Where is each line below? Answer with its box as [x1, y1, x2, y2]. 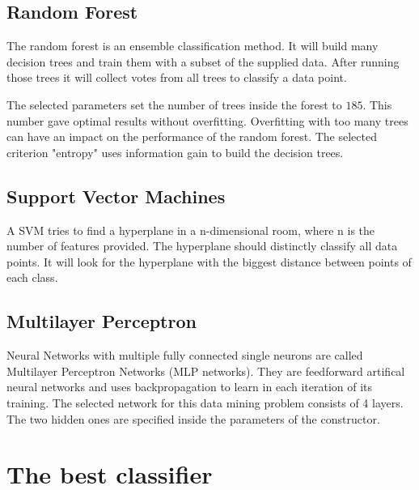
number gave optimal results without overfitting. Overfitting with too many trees [6, 112, 408, 129]
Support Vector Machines [6, 183, 226, 208]
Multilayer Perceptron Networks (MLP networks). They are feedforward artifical [6, 362, 405, 379]
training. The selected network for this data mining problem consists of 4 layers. [6, 394, 404, 411]
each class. [6, 269, 58, 286]
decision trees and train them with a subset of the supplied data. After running [6, 53, 400, 70]
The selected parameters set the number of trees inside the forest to [6, 96, 342, 113]
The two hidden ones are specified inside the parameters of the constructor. [6, 410, 380, 427]
